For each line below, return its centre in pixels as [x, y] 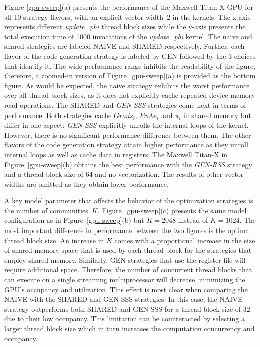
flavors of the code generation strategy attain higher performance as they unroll [126, 144]
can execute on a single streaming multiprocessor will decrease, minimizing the [125, 279]
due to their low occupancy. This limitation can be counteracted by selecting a [124, 319]
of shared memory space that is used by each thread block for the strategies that [128, 250]
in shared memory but [217, 115]
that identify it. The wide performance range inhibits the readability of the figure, [130, 66]
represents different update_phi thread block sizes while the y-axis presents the [125, 26]
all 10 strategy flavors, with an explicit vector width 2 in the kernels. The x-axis [127, 16]
